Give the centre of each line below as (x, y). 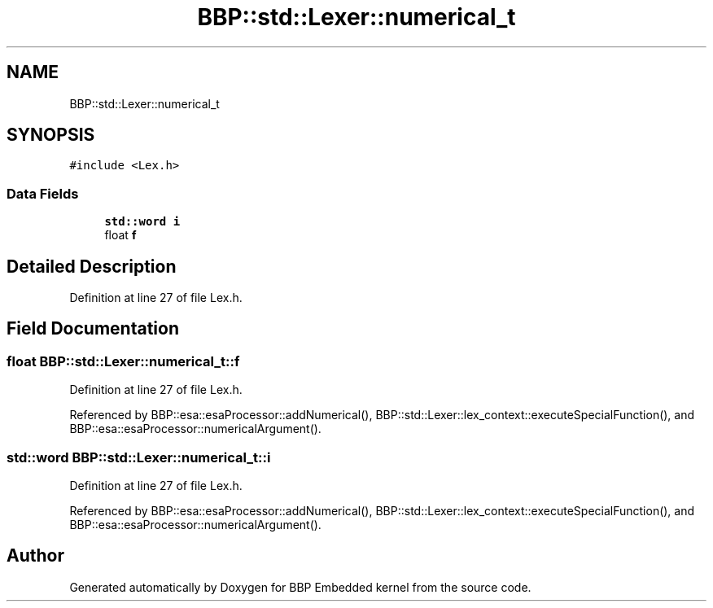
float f (120, 235)
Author (35, 556)
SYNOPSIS (51, 135)
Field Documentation (93, 329)
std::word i (142, 222)
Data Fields (43, 193)
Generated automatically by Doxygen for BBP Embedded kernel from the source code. (300, 587)
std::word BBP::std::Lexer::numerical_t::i (139, 457)
